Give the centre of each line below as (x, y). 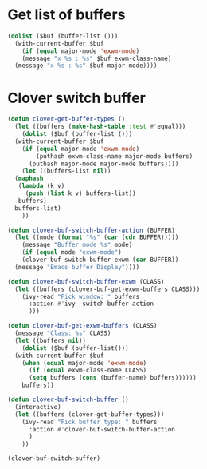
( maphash (29, 179)
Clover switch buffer (77, 98)
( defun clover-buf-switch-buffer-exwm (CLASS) (86, 281)
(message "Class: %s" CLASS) (63, 333)
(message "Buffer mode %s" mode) (77, 245)
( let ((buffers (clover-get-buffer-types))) (90, 414)
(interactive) (38, 407)
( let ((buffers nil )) (51, 340)
